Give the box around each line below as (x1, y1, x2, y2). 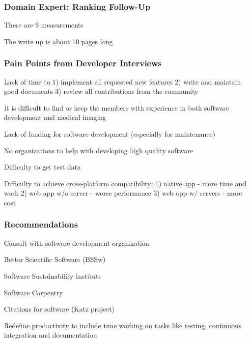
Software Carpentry (4, 287, 63, 297)
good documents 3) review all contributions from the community (4, 86, 198, 96)
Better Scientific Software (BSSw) (4, 254, 106, 264)
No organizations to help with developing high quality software (4, 145, 193, 155)
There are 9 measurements (4, 20, 83, 30)
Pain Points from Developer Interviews (4, 57, 162, 69)
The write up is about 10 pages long (4, 36, 113, 46)
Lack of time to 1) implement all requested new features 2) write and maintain (4, 76, 241, 86)
